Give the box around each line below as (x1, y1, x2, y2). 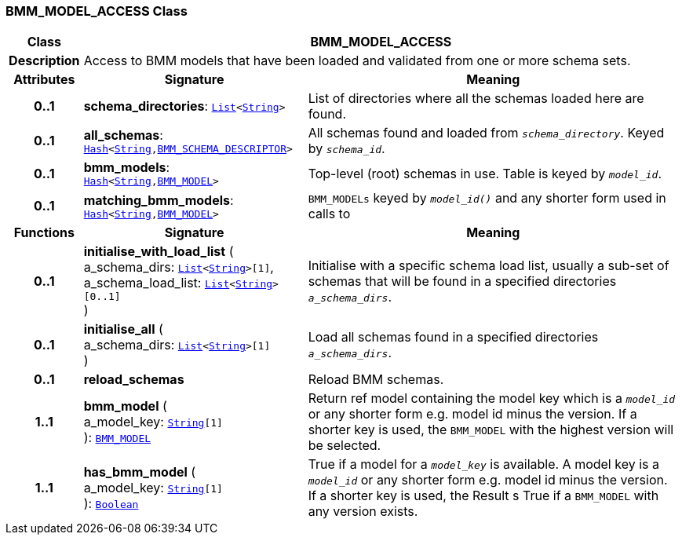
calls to (308, 206, 351, 222)
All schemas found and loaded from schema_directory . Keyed (308, 125, 665, 141)
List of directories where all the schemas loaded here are (308, 90, 644, 107)
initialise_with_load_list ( (83, 243, 234, 260)
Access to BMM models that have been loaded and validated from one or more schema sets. (83, 53, 631, 69)
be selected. (308, 437, 381, 454)
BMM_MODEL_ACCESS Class (5, 3, 188, 19)
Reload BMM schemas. (308, 371, 444, 388)
